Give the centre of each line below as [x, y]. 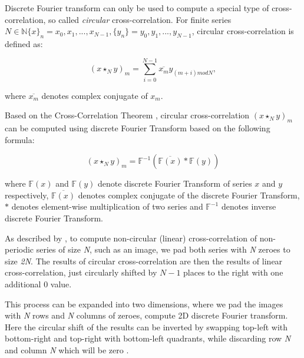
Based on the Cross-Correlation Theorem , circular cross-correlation [127, 115]
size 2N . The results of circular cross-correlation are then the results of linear [144, 261]
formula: [20, 139]
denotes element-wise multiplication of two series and [107, 206]
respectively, [27, 195]
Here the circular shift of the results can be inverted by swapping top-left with [146, 326]
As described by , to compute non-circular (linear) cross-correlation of [131, 238]
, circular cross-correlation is [243, 31]
